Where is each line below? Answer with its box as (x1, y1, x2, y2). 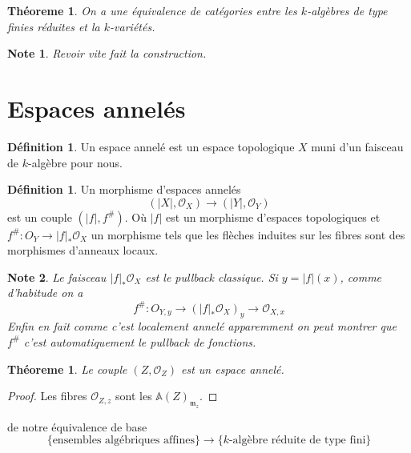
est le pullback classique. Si (145, 268, 278, 285)
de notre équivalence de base (7, 418, 147, 435)
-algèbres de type (307, 2, 388, 18)
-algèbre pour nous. (27, 154, 123, 170)
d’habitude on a (7, 284, 83, 301)
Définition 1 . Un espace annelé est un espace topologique (7, 138, 295, 154)
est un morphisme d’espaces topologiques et (166, 208, 381, 225)
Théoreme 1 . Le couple (7, 360, 127, 377)
